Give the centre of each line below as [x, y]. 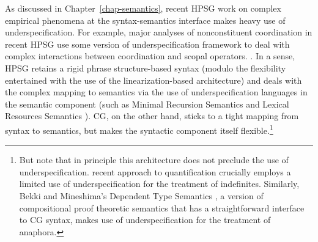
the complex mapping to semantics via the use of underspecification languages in [156, 92]
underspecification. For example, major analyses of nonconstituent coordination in [159, 32]
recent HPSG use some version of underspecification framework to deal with [147, 44]
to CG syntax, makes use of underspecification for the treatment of [145, 220]
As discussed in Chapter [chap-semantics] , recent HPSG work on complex [143, 8]
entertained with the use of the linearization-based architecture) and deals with [153, 80]
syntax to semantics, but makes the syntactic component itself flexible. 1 [139, 129]
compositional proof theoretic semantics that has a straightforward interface [162, 207]
